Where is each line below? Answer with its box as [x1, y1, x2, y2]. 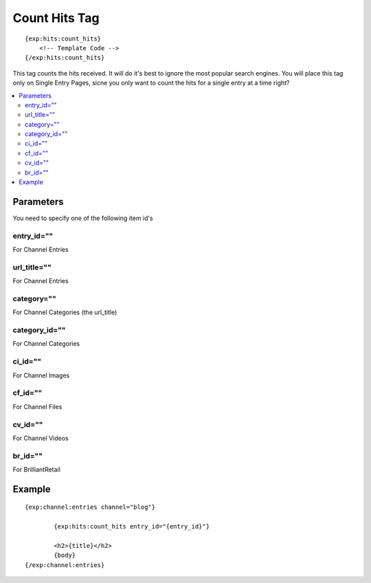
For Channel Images [12, 371, 70, 379]
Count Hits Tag [12, 10, 100, 25]
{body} [54, 551, 76, 560]
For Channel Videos [12, 434, 69, 442]
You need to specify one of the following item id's [12, 214, 154, 222]
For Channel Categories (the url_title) [12, 308, 117, 316]
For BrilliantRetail [12, 465, 61, 474]
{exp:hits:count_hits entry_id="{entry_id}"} [54, 522, 210, 531]
